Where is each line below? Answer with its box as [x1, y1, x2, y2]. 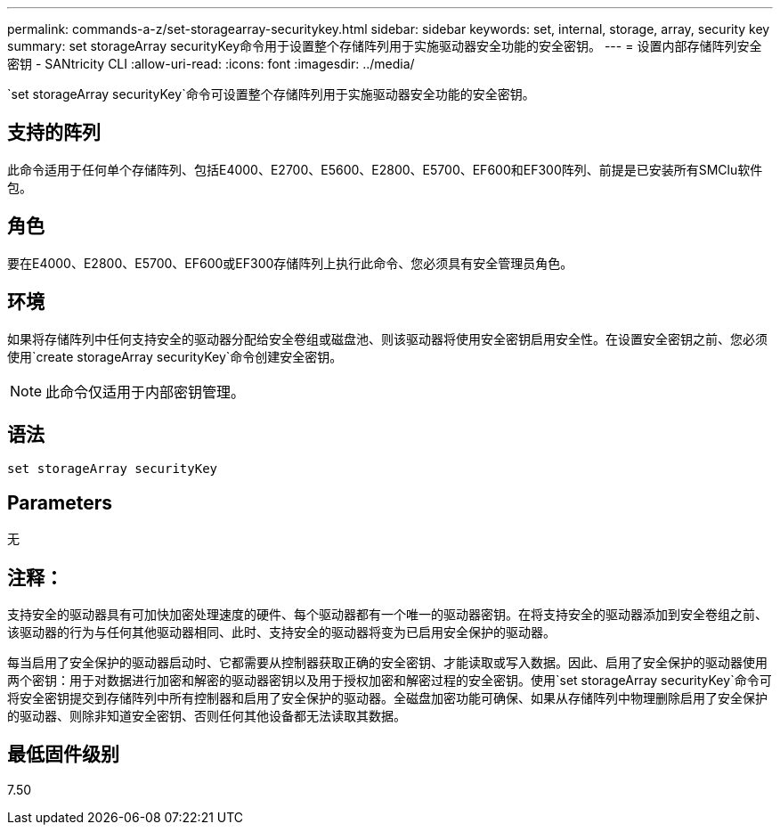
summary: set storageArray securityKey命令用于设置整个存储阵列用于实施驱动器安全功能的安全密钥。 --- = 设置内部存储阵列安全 [7, 38, 762, 53]
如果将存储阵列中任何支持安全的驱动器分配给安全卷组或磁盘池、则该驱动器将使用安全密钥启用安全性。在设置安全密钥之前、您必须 [7, 330, 768, 347]
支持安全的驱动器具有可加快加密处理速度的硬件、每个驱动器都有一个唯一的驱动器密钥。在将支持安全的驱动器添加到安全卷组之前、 [7, 607, 768, 623]
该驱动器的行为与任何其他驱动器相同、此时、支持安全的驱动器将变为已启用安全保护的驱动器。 [7, 624, 556, 640]
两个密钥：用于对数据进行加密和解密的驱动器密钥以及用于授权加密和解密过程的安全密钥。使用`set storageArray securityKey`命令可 [7, 673, 772, 689]
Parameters [7, 491, 112, 514]
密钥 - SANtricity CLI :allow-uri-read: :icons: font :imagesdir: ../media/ [7, 56, 415, 71]
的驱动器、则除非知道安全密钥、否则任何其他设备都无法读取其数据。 [7, 708, 406, 724]
